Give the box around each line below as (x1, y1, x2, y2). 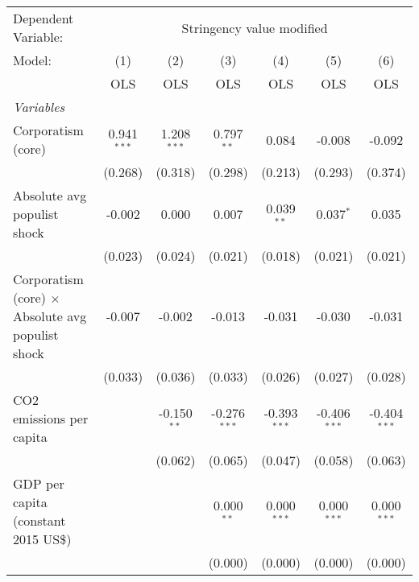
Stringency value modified (181, 18, 328, 37)
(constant (13, 511, 66, 530)
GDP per (13, 474, 64, 493)
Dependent (13, 9, 74, 27)
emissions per (13, 409, 89, 427)
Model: (13, 51, 52, 69)
